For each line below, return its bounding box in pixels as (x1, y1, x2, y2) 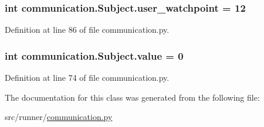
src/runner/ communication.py (5, 111, 113, 123)
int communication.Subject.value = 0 (5, 48, 184, 63)
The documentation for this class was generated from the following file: (5, 91, 260, 103)
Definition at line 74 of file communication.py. (5, 71, 170, 84)
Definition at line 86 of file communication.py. (5, 23, 170, 36)
